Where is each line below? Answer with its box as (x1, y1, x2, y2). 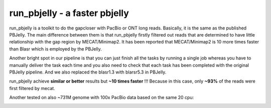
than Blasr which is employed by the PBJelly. (9, 45, 102, 52)
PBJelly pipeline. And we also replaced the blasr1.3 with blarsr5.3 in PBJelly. (9, 69, 167, 75)
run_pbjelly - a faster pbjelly (9, 7, 129, 18)
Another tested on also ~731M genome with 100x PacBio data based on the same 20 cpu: (9, 94, 194, 100)
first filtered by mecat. (9, 85, 55, 91)
